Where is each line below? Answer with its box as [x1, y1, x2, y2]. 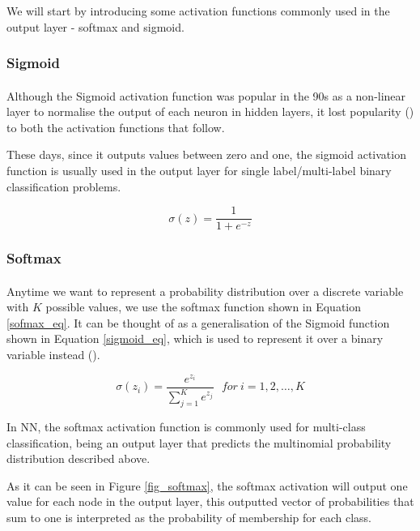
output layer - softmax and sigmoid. [6, 18, 185, 35]
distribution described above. [6, 450, 151, 467]
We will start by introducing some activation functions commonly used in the [6, 2, 390, 19]
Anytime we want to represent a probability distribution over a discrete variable [6, 282, 404, 299]
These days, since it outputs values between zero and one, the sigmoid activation [6, 146, 406, 163]
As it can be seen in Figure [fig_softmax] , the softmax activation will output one [6, 477, 408, 494]
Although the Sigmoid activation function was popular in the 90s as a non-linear [6, 87, 406, 104]
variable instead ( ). [6, 346, 100, 363]
